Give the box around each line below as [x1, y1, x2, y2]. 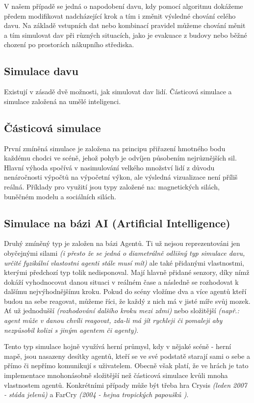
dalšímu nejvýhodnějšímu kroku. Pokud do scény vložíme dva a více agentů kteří [4, 286, 247, 296]
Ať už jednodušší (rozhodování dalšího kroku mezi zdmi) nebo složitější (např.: [4, 305, 239, 316]
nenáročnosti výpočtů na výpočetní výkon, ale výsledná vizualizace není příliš [4, 172, 238, 182]
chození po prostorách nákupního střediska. [4, 39, 134, 50]
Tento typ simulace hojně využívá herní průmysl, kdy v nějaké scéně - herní [4, 341, 231, 351]
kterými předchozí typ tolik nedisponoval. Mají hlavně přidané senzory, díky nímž [4, 267, 250, 277]
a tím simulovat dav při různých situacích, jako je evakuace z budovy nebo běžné [4, 29, 247, 40]
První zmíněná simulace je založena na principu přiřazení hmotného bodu [4, 143, 226, 153]
